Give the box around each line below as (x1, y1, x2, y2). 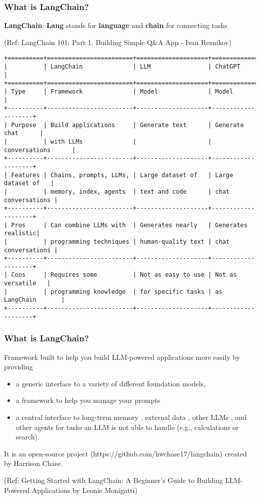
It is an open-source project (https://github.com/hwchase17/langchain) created (4, 448, 247, 458)
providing (4, 361, 33, 372)
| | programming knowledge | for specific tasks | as (4, 288, 222, 295)
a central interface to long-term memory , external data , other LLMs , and (15, 412, 246, 422)
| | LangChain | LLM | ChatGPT (4, 63, 240, 71)
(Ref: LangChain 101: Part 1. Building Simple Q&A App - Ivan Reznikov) (4, 37, 231, 47)
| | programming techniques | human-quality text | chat (4, 238, 230, 245)
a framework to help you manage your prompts (15, 395, 160, 405)
